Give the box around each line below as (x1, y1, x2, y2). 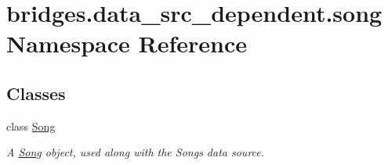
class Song (6, 117, 56, 134)
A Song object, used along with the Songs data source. (6, 144, 265, 160)
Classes (6, 81, 66, 105)
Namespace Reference (6, 27, 247, 59)
